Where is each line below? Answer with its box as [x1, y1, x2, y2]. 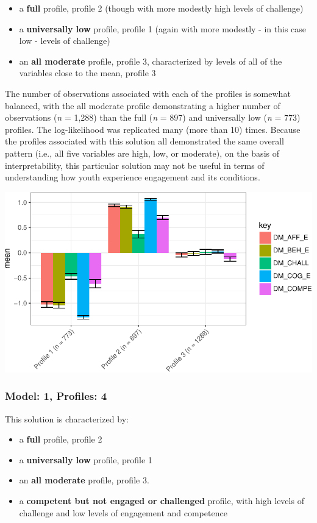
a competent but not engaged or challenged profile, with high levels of [19, 494, 304, 507]
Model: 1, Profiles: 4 [5, 388, 107, 404]
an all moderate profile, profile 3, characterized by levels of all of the [19, 54, 282, 67]
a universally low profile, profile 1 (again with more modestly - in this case [19, 22, 307, 35]
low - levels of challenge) [19, 34, 110, 47]
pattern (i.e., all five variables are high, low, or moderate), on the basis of [5, 146, 279, 159]
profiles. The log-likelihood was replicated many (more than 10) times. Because [5, 123, 301, 135]
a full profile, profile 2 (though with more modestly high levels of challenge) [19, 2, 304, 14]
